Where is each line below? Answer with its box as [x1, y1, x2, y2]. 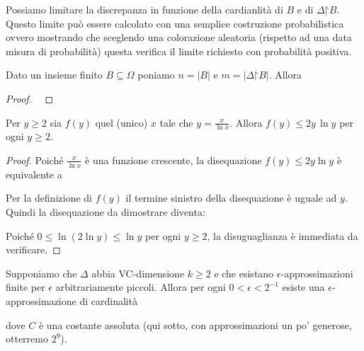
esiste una [282, 280, 325, 294]
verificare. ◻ [6, 242, 61, 257]
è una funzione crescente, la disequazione [85, 152, 262, 167]
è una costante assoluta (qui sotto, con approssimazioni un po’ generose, [38, 317, 352, 332]
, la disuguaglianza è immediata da [207, 228, 358, 243]
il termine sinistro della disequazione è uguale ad [125, 190, 337, 205]
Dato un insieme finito [6, 67, 103, 82]
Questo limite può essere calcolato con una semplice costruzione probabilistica [6, 16, 344, 30]
